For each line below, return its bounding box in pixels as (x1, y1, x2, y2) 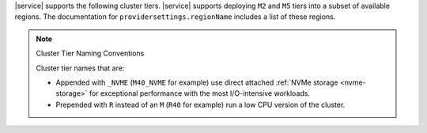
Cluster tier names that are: (36, 63, 125, 73)
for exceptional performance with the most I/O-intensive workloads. (89, 89, 310, 98)
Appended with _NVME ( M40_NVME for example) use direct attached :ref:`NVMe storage (55, 78, 339, 87)
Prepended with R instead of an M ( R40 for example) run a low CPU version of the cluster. (55, 100, 346, 109)
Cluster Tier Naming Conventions (36, 48, 145, 59)
